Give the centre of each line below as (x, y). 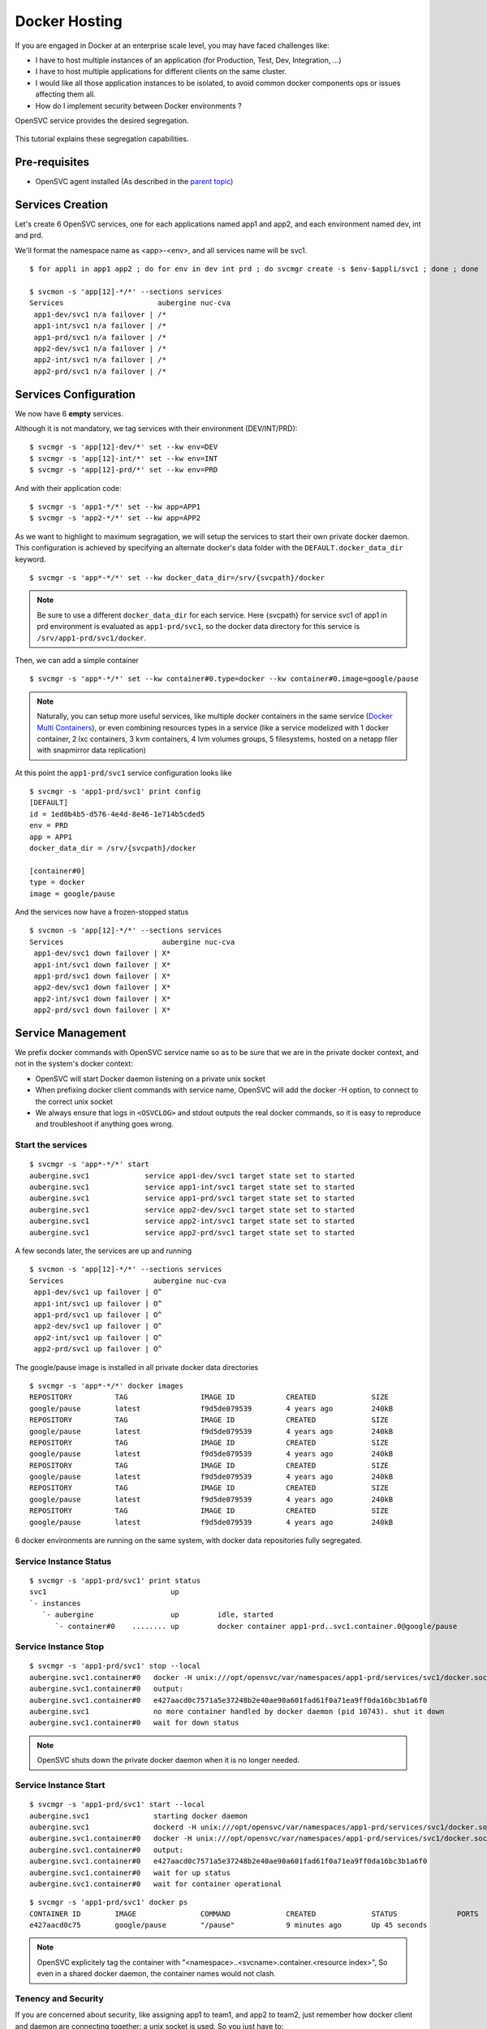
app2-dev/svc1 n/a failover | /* (100, 349)
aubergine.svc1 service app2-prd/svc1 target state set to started (192, 1232)
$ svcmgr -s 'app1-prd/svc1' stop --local (115, 1666)
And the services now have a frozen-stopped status (102, 911)
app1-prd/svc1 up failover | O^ (98, 1314)
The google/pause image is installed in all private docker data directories (137, 1367)
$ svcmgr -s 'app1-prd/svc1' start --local (117, 1805)
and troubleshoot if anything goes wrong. (104, 1124)
